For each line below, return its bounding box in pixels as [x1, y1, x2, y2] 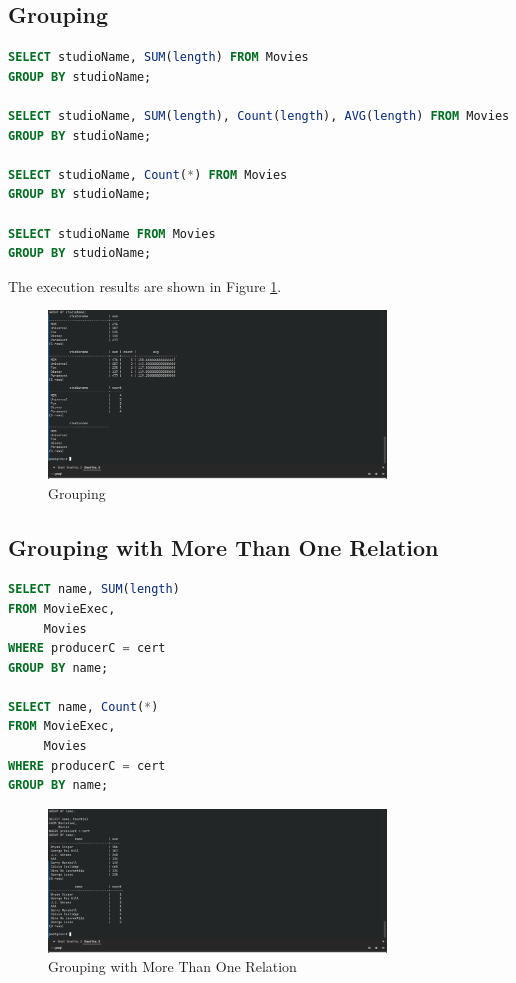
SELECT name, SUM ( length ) [8, 582, 180, 597]
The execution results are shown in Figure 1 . [8, 275, 282, 296]
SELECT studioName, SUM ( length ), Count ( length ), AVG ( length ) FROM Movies [8, 108, 510, 123]
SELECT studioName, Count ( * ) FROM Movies [8, 167, 288, 182]
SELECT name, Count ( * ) [8, 699, 159, 714]
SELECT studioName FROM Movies [8, 226, 216, 241]
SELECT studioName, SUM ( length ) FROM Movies [8, 50, 309, 65]
